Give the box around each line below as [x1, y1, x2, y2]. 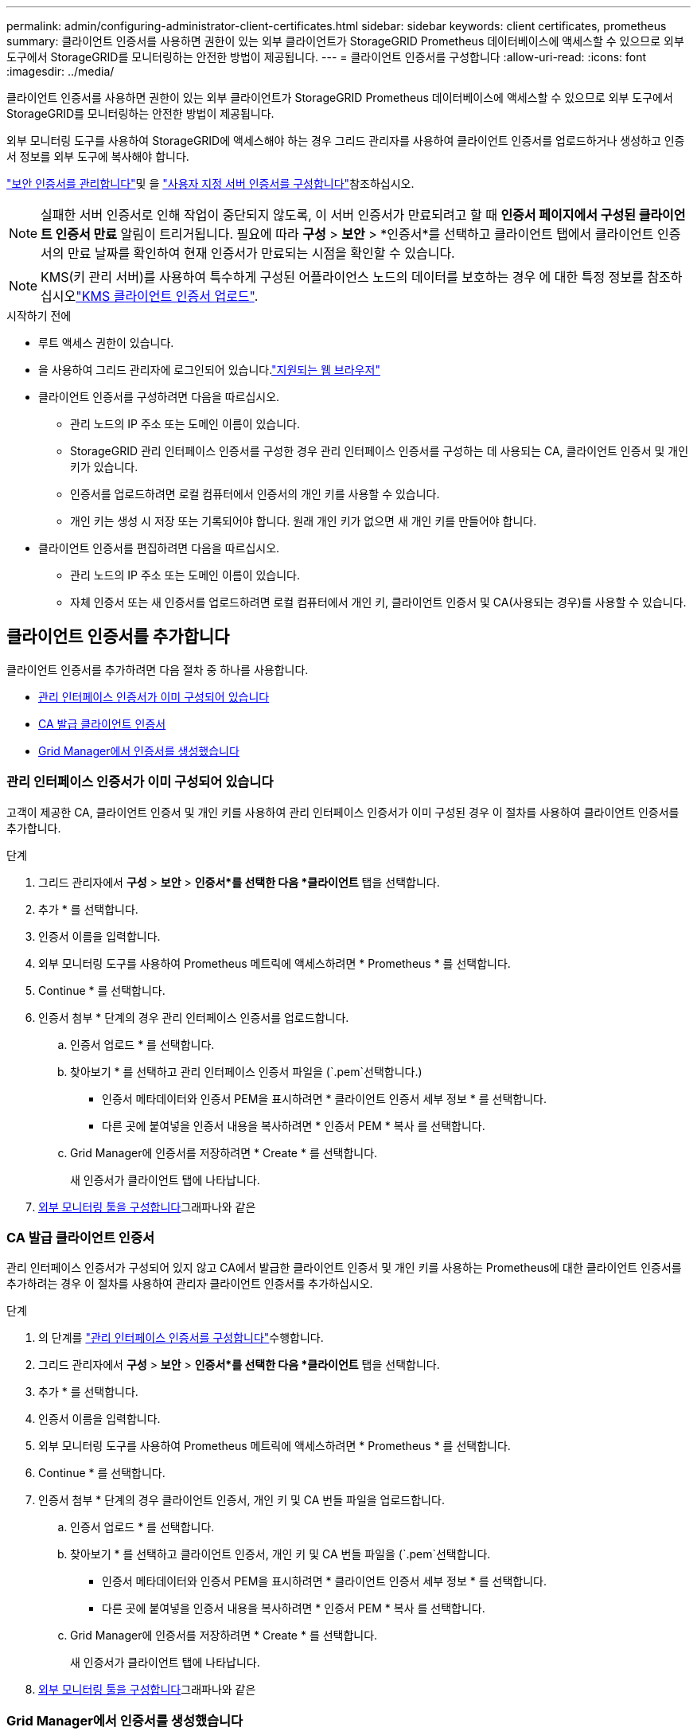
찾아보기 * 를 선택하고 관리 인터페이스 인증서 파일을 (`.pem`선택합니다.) [70, 1064, 422, 1078]
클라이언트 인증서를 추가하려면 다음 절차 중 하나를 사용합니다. [6, 662, 309, 676]
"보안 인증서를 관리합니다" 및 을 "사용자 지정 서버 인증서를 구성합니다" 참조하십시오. [6, 177, 415, 190]
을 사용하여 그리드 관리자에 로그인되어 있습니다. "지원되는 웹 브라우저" [38, 363, 380, 376]
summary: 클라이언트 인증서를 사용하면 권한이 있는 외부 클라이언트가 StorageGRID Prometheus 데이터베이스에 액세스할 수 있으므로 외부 [6, 34, 684, 48]
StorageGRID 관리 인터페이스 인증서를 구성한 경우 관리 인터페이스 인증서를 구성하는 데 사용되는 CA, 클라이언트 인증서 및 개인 [70, 444, 689, 458]
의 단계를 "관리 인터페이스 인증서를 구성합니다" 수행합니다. [38, 1331, 324, 1345]
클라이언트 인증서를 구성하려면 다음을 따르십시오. [38, 390, 280, 404]
